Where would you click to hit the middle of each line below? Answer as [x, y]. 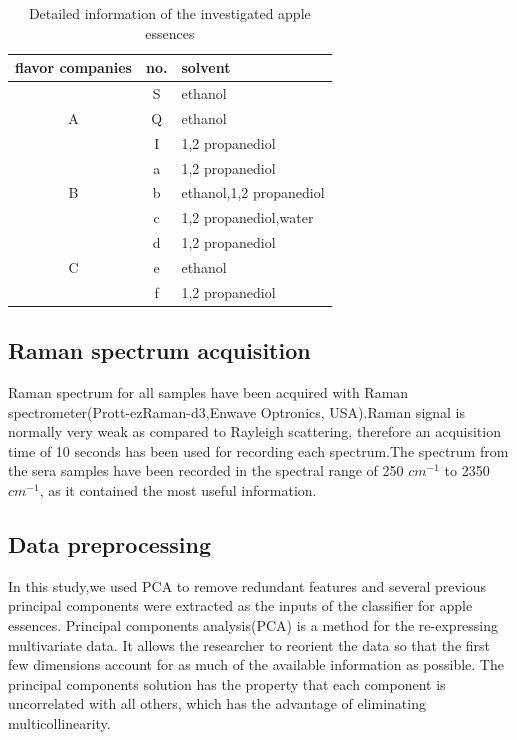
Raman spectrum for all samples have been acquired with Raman [208, 392]
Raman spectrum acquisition [159, 350]
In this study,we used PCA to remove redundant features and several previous [247, 585]
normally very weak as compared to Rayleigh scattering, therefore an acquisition [254, 431]
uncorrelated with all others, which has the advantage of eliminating [217, 703]
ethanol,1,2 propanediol [253, 192]
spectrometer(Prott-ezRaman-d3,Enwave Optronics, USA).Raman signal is [237, 411]
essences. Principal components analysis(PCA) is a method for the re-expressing [253, 625]
